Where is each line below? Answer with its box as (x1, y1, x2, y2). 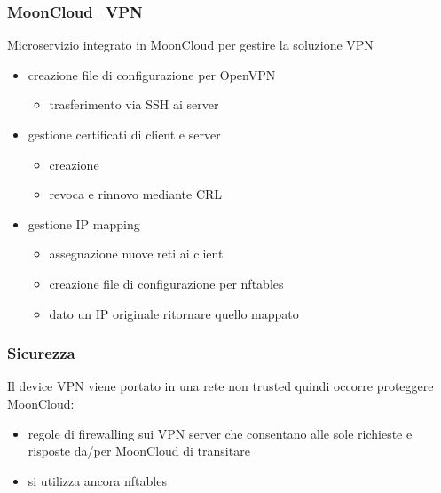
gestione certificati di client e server (28, 125, 221, 143)
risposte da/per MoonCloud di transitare (28, 441, 250, 460)
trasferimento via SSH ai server (49, 95, 219, 114)
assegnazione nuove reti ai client (49, 244, 224, 263)
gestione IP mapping (28, 214, 140, 233)
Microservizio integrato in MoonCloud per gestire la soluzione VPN (7, 36, 374, 54)
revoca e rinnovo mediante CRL (49, 185, 223, 203)
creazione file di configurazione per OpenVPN (28, 65, 276, 83)
